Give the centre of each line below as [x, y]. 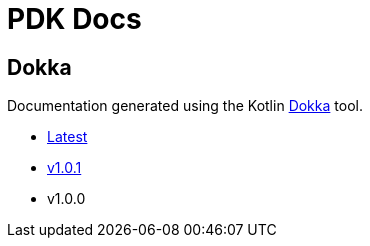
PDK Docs [74, 19]
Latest [67, 137]
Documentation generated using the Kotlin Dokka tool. [185, 106]
